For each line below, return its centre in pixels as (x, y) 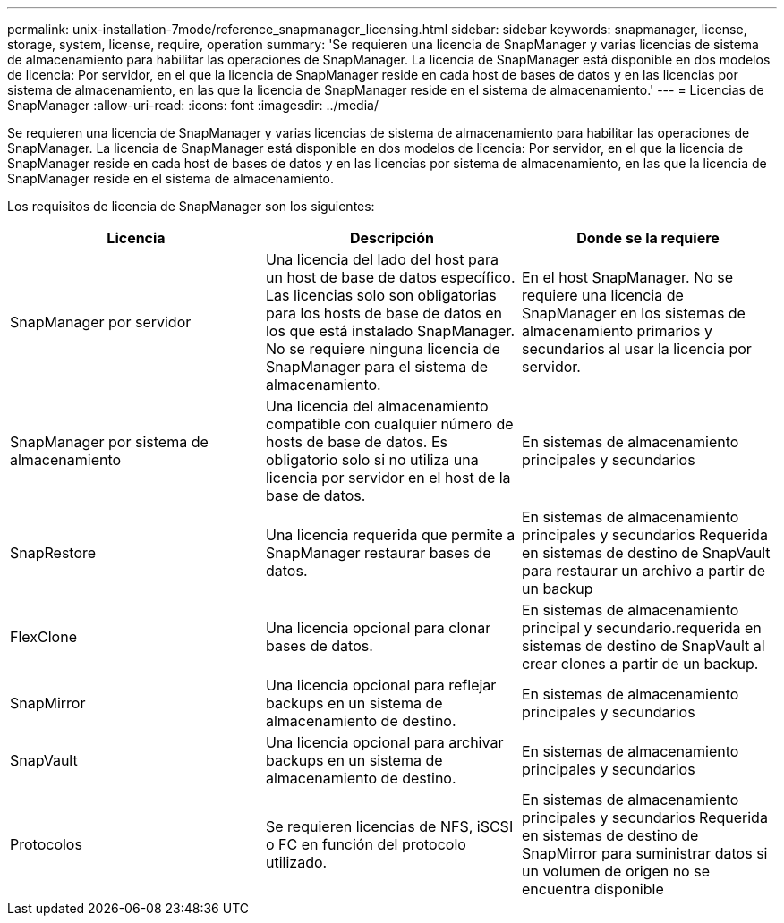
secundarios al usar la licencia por (636, 349)
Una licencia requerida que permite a (390, 535)
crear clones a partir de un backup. (640, 664)
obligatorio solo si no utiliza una (372, 460)
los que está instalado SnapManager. (390, 331)
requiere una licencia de (602, 295)
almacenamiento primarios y (617, 331)
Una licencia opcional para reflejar (381, 685)
